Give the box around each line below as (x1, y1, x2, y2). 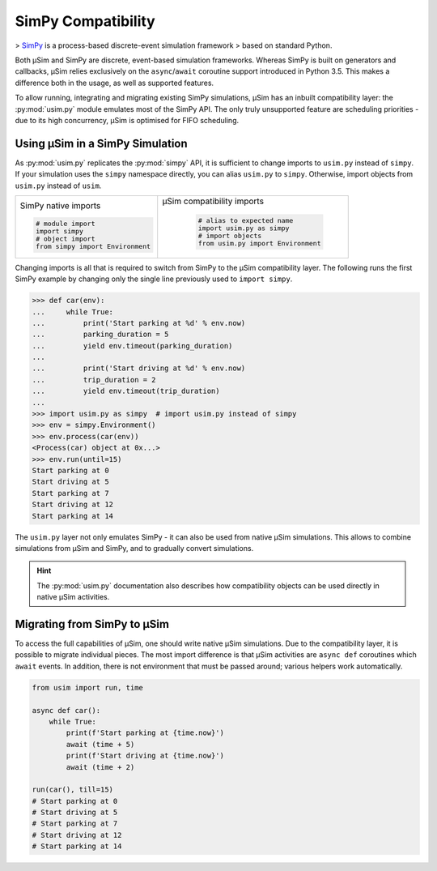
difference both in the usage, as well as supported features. (15, 78, 214, 88)
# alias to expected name (197, 216, 294, 224)
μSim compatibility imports (162, 195, 265, 207)
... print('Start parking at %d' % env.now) (32, 318, 246, 327)
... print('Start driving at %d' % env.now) (32, 364, 246, 373)
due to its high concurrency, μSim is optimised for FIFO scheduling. (15, 115, 240, 125)
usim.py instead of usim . (15, 181, 102, 190)
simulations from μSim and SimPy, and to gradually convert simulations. (15, 543, 254, 553)
